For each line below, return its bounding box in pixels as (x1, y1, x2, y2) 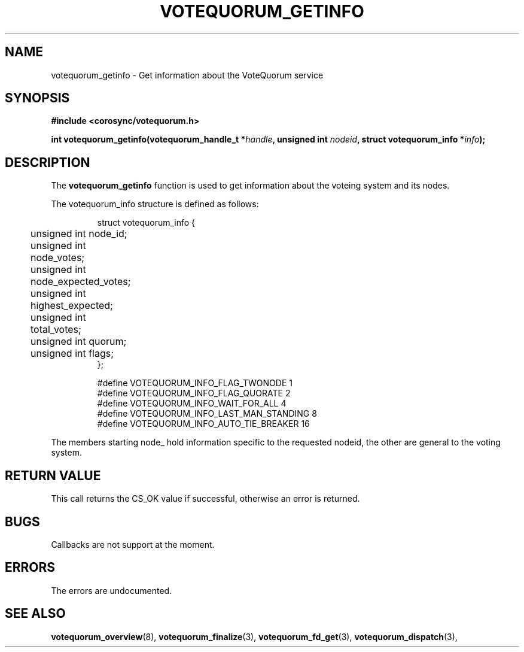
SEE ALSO (5, 606, 66, 621)
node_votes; (31, 251, 85, 264)
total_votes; (31, 323, 81, 336)
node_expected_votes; (31, 275, 131, 288)
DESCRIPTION (5, 154, 90, 170)
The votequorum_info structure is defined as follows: (51, 199, 259, 210)
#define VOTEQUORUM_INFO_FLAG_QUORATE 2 (97, 388, 291, 399)
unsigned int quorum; (31, 335, 127, 348)
